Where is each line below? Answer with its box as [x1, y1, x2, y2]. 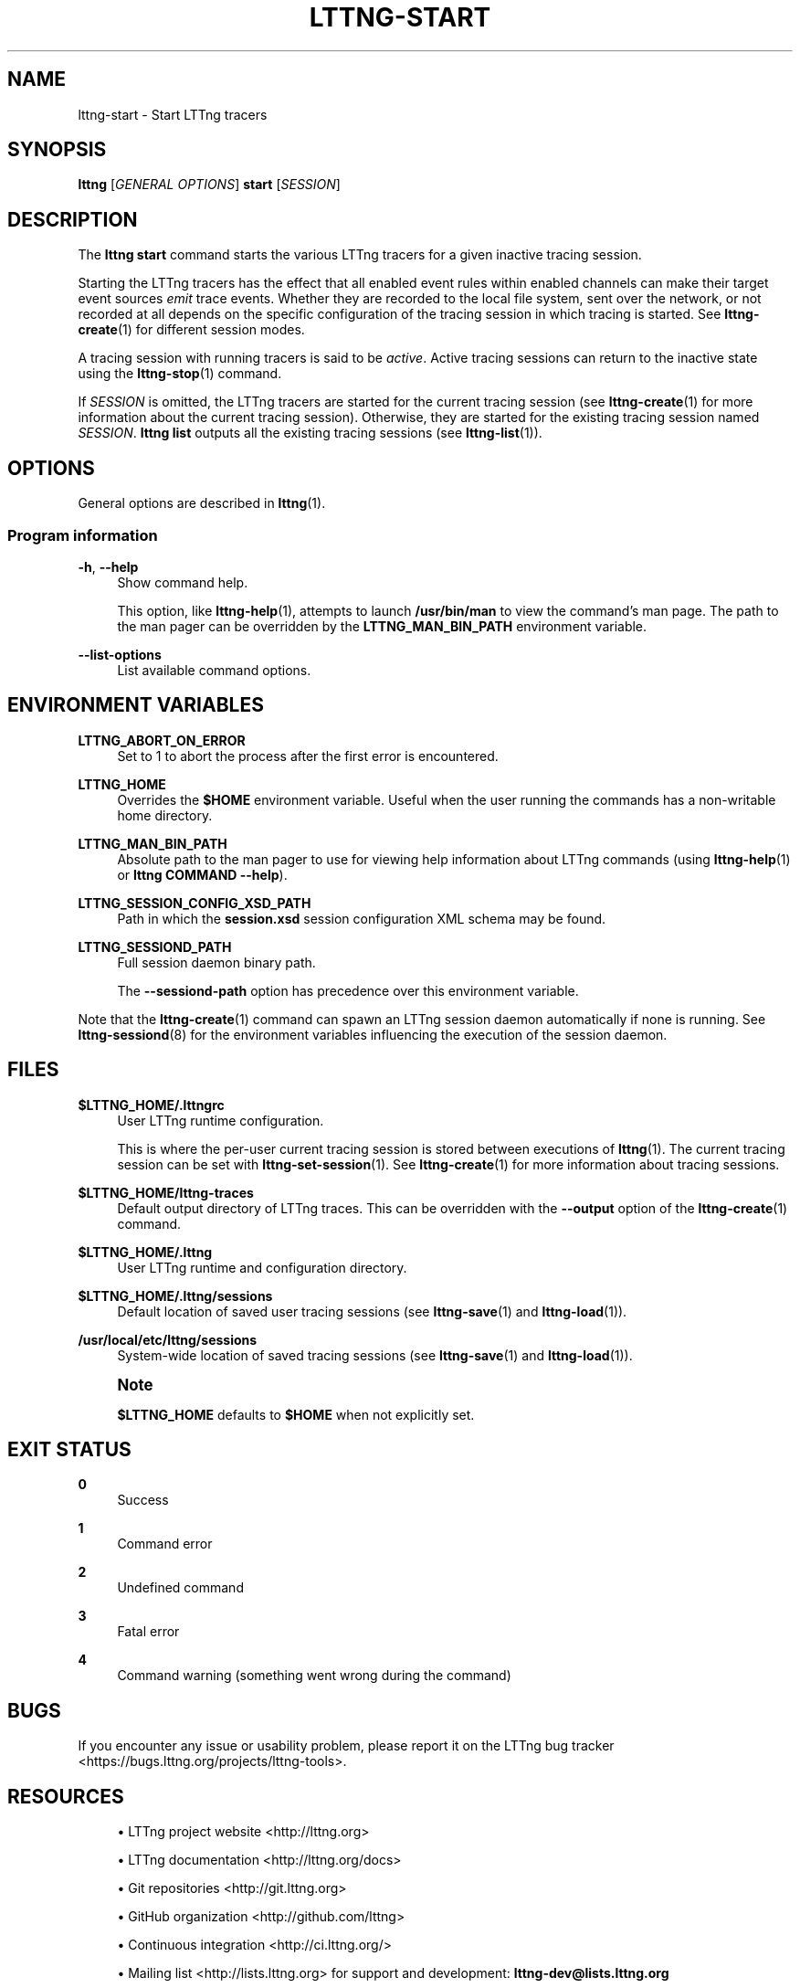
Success [117, 1492, 169, 1508]
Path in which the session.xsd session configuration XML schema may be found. [117, 910, 606, 926]
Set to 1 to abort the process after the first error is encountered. [117, 747, 499, 764]
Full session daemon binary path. [117, 954, 316, 970]
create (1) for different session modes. [78, 322, 305, 338]
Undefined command [117, 1580, 244, 1596]
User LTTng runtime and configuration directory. [117, 1259, 407, 1275]
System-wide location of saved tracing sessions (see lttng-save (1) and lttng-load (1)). [117, 1347, 633, 1363]
